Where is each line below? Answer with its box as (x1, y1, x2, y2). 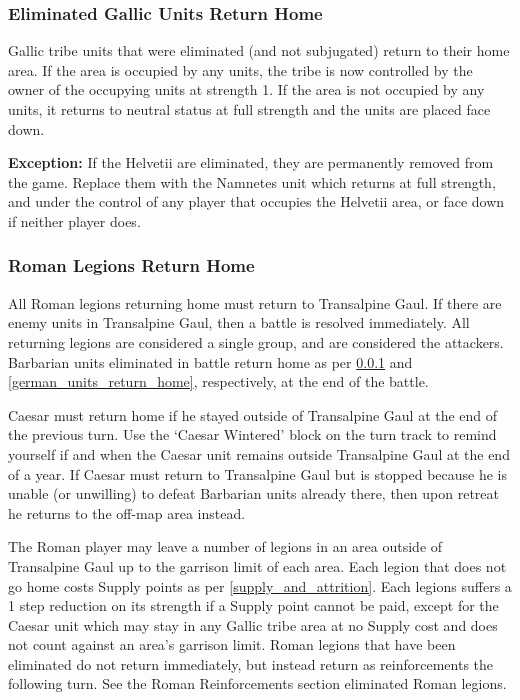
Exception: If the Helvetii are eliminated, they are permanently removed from (8, 152, 494, 173)
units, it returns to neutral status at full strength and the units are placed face (8, 99, 491, 119)
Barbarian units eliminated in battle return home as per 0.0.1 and (8, 351, 413, 372)
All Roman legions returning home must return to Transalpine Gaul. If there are (8, 292, 502, 313)
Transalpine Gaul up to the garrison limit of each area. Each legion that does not (8, 555, 507, 576)
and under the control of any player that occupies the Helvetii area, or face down (8, 191, 505, 212)
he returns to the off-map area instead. (8, 502, 246, 523)
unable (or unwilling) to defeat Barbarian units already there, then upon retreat (8, 483, 500, 504)
